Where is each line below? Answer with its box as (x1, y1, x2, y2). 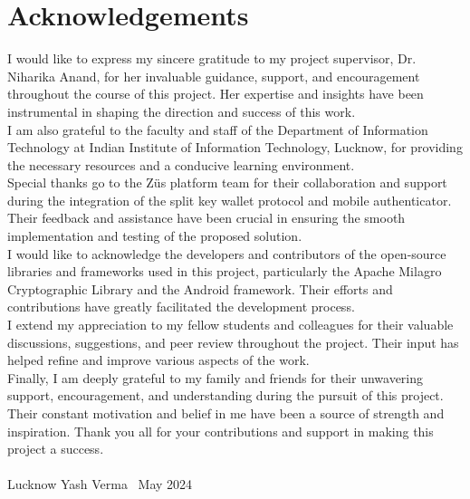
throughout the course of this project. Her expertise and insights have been (7, 84, 424, 103)
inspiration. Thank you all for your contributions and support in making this (7, 421, 434, 440)
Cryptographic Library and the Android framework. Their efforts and (7, 279, 393, 298)
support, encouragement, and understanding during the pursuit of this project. (7, 386, 444, 405)
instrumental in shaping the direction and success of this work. (7, 101, 356, 120)
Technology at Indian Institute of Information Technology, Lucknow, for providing (7, 138, 463, 157)
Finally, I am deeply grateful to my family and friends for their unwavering (7, 368, 424, 387)
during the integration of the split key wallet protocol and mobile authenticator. (7, 190, 452, 209)
